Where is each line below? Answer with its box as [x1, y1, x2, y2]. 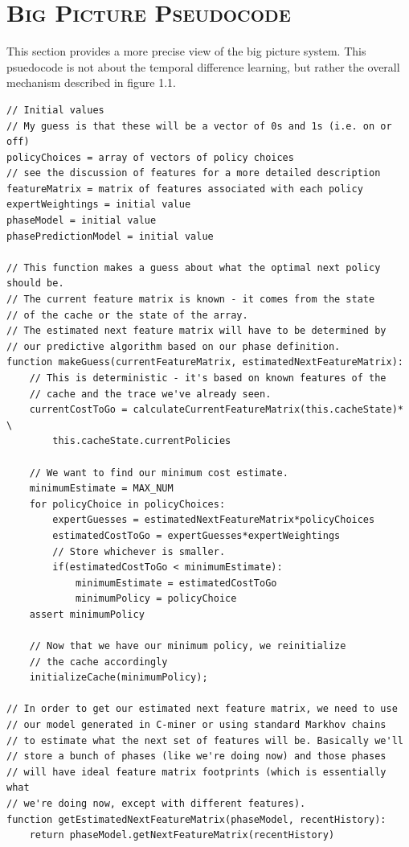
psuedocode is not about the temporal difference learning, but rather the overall [6, 58, 400, 75]
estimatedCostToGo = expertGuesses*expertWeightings [52, 529, 341, 541]
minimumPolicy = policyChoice [75, 593, 237, 605]
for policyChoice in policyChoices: [29, 498, 226, 510]
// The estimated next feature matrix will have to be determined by [6, 325, 387, 337]
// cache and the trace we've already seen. [29, 388, 272, 400]
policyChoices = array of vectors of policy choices [6, 151, 294, 163]
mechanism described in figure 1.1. [6, 74, 177, 91]
